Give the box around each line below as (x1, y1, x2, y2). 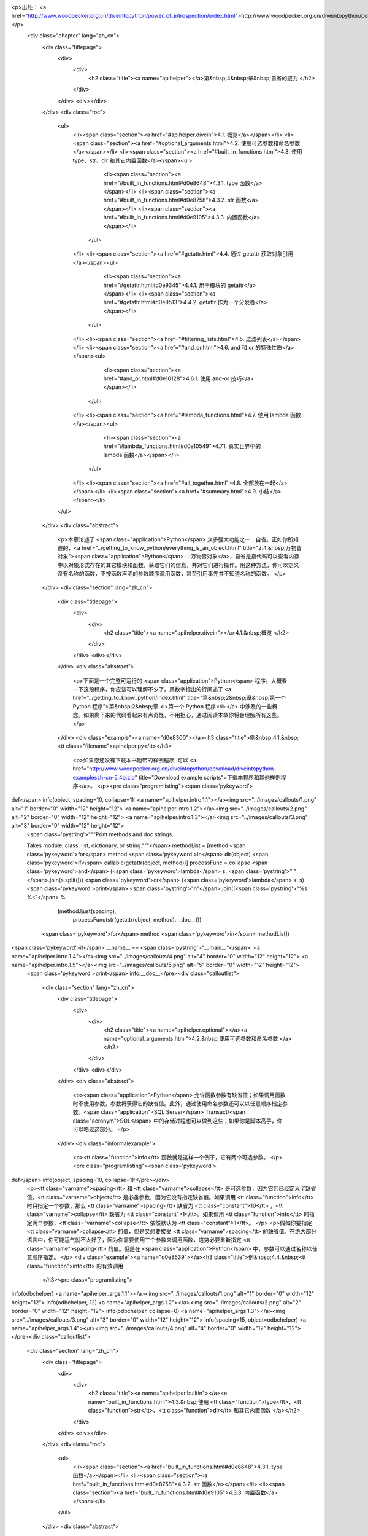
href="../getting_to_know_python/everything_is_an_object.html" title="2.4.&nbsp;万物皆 (82, 544, 302, 551)
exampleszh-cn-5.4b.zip (72, 774, 135, 781)
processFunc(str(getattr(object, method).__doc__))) (72, 916, 202, 923)
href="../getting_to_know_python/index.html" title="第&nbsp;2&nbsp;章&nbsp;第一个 (72, 694, 286, 702)
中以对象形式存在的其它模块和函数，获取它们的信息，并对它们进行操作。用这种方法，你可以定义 (57, 561, 299, 568)
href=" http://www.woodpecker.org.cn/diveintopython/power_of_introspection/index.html (11, 12, 236, 20)
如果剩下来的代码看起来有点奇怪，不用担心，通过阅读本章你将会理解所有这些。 (83, 711, 282, 719)
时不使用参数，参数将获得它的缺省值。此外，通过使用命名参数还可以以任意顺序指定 (72, 1100, 282, 1107)
